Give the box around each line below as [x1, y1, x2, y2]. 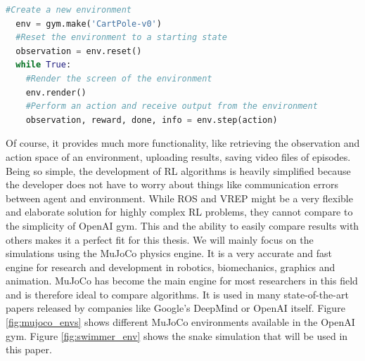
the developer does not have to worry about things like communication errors [6, 177, 338, 192]
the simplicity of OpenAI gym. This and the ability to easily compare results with [6, 218, 359, 232]
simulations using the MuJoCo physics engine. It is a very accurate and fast [6, 246, 332, 261]
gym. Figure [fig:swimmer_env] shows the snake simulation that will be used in [6, 328, 348, 343]
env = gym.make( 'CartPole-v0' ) [15, 18, 162, 29]
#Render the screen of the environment [25, 73, 212, 84]
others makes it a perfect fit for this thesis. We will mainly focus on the [6, 232, 314, 247]
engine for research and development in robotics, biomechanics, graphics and [6, 259, 335, 274]
